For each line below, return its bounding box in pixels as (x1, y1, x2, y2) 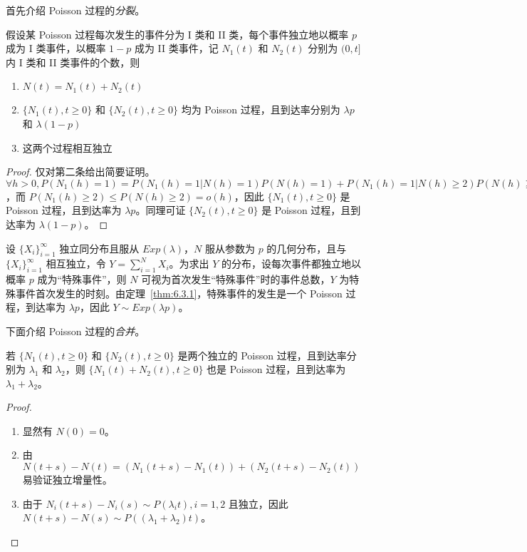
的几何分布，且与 (266, 240, 347, 255)
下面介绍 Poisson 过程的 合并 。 (6, 323, 145, 338)
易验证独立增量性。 (22, 472, 113, 487)
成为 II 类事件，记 (134, 41, 219, 56)
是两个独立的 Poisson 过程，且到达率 (177, 347, 347, 362)
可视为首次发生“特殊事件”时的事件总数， (141, 272, 330, 287)
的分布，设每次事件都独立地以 (221, 256, 362, 271)
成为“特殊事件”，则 (37, 272, 127, 287)
